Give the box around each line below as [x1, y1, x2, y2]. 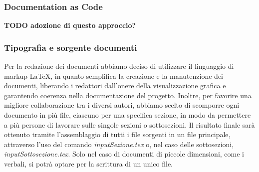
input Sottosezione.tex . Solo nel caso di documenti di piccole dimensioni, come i [4, 149, 244, 159]
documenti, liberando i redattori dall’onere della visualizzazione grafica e [4, 80, 226, 91]
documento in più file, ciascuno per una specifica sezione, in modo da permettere [4, 110, 251, 120]
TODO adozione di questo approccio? [4, 20, 136, 30]
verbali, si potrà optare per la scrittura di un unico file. [4, 158, 173, 169]
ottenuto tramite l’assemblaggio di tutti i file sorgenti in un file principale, [4, 129, 231, 140]
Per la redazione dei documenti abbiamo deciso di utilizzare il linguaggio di [4, 61, 234, 71]
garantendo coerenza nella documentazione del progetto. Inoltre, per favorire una [4, 90, 252, 100]
